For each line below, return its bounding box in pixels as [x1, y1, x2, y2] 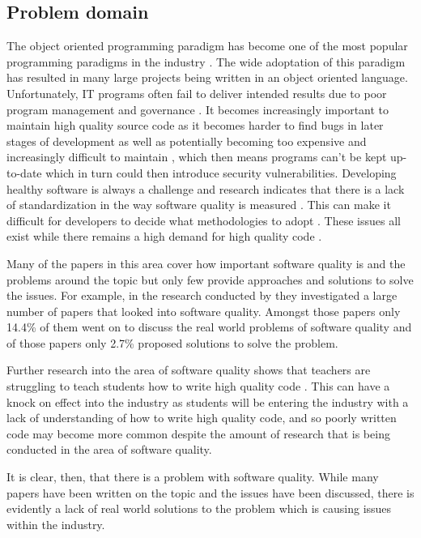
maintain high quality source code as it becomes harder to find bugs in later [6, 117, 384, 134]
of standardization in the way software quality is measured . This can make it [6, 196, 391, 213]
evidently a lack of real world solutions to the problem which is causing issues [6, 500, 392, 517]
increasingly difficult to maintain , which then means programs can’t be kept [6, 148, 387, 165]
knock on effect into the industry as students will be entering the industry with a [6, 393, 409, 410]
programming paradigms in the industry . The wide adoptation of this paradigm [6, 53, 406, 70]
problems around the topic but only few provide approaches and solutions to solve [6, 271, 414, 288]
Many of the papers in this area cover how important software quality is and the [6, 254, 406, 271]
